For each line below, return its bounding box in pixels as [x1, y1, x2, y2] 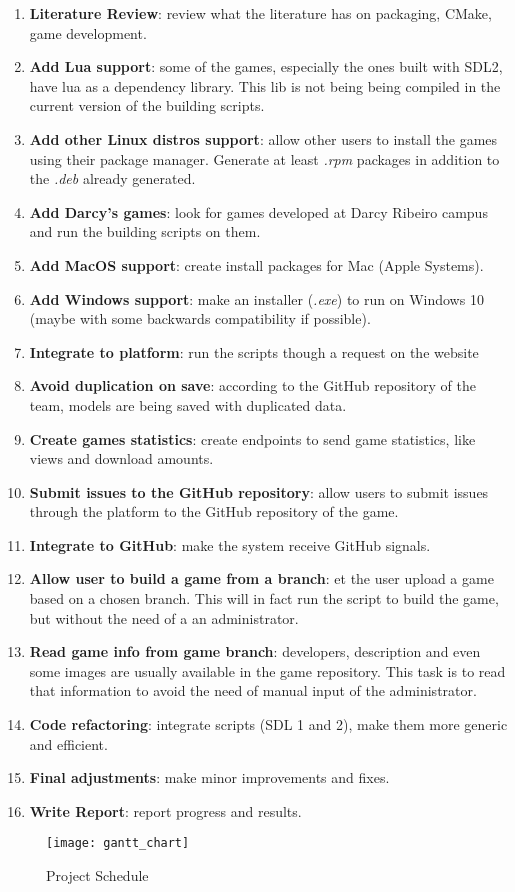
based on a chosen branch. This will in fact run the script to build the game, [29, 588, 499, 609]
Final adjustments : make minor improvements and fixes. [29, 767, 390, 788]
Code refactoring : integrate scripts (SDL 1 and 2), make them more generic [29, 714, 508, 735]
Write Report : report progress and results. [29, 800, 302, 821]
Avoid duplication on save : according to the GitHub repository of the [29, 375, 476, 396]
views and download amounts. [29, 448, 214, 469]
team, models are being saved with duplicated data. [29, 394, 347, 415]
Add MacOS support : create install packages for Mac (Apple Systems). [29, 254, 484, 275]
